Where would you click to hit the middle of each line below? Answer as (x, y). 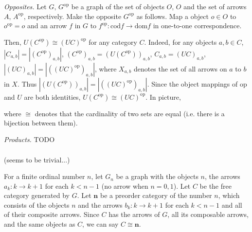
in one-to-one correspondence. (197, 26)
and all (232, 205)
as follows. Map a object (172, 16)
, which (229, 195)
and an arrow (47, 26)
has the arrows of (134, 214)
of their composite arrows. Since (52, 214)
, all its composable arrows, (208, 214)
